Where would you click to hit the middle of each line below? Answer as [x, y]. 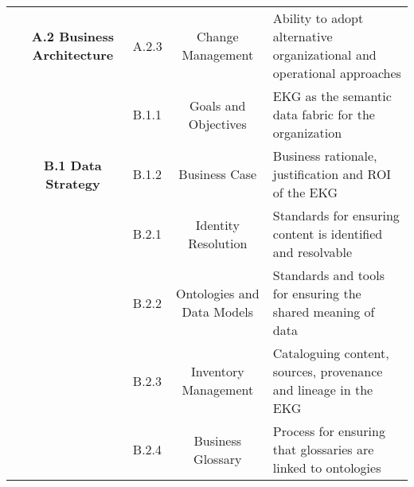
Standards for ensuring [336, 215]
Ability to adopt [318, 18]
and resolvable [312, 252]
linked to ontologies [327, 468]
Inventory [217, 371]
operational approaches [337, 73]
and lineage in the [323, 390]
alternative [303, 36]
